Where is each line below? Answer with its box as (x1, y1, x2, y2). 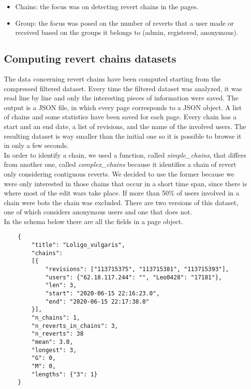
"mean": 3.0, (31, 339, 74, 346)
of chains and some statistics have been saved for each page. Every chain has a (4, 112, 237, 122)
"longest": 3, (31, 346, 77, 354)
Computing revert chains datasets (4, 51, 177, 66)
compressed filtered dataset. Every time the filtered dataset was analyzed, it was (4, 83, 242, 93)
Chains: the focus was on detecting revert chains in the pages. (15, 1, 199, 11)
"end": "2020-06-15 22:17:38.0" (45, 298, 149, 305)
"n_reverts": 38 (31, 330, 84, 338)
